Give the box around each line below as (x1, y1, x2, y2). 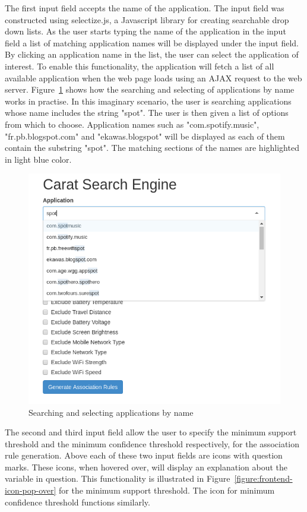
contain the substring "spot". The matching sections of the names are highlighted (5, 141, 299, 154)
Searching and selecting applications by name (29, 406, 194, 418)
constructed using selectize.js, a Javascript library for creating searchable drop (5, 13, 289, 26)
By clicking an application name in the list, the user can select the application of (5, 48, 299, 61)
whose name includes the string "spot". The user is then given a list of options (5, 106, 289, 119)
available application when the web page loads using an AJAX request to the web (5, 71, 302, 84)
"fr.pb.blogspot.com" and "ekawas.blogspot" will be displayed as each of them (5, 129, 285, 142)
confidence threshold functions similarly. (5, 495, 150, 508)
